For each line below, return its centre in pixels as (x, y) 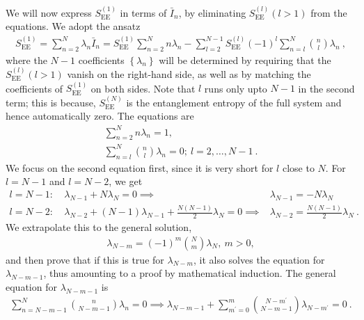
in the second (326, 88)
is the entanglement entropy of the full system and (234, 102)
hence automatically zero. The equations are (100, 116)
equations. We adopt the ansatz (73, 26)
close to (298, 167)
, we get (126, 181)
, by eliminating (212, 12)
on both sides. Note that (143, 88)
